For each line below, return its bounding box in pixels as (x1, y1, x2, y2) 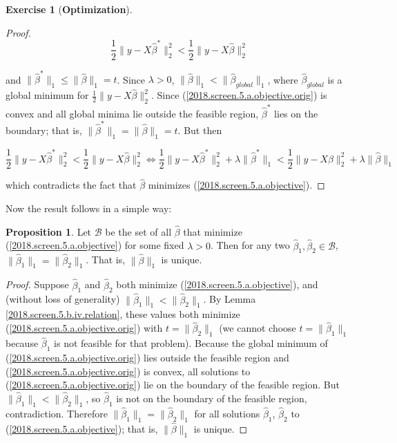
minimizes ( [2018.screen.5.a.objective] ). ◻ (148, 178, 325, 192)
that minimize (183, 224, 242, 238)
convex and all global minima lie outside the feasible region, (6, 106, 259, 120)
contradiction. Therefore (6, 406, 108, 421)
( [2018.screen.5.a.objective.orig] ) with (6, 321, 163, 335)
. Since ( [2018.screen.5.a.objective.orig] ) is (151, 88, 327, 102)
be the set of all (105, 224, 172, 238)
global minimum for (6, 88, 89, 102)
